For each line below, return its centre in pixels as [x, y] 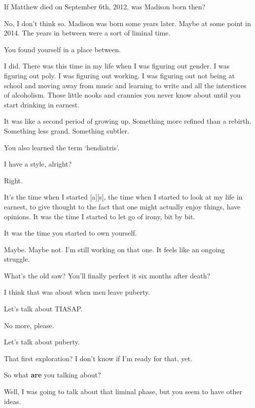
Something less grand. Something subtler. [67, 130]
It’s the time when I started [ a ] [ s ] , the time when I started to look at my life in [123, 197]
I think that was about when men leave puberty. [77, 292]
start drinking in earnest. [42, 104]
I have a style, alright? [38, 164]
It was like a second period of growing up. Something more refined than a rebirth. [128, 121]
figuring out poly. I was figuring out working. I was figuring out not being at [119, 75]
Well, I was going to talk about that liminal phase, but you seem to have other [123, 391]
